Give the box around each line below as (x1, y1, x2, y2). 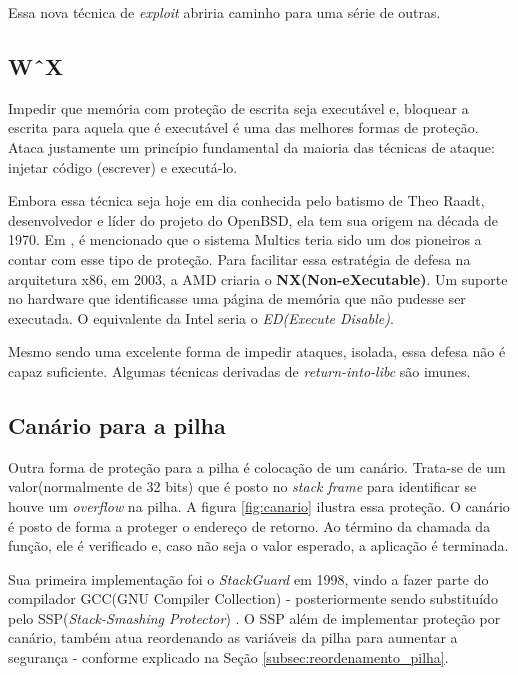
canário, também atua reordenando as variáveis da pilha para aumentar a (8, 627, 458, 648)
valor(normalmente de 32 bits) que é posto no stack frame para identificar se (8, 476, 477, 497)
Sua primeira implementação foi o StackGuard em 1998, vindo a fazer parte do (8, 568, 489, 589)
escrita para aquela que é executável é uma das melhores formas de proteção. (8, 117, 479, 138)
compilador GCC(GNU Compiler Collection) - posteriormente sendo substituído (8, 588, 498, 609)
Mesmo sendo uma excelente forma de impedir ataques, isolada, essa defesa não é (8, 341, 506, 362)
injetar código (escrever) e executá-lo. (8, 156, 238, 177)
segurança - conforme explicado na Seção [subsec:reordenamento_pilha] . (8, 647, 449, 668)
